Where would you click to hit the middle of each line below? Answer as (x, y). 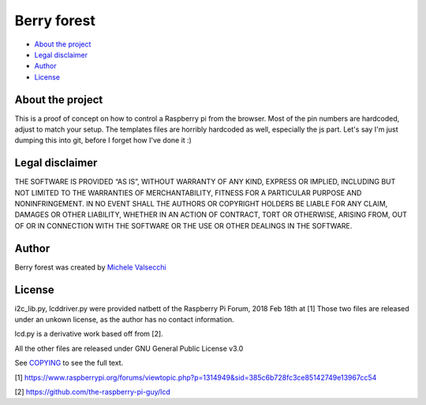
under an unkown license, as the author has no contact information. (124, 320)
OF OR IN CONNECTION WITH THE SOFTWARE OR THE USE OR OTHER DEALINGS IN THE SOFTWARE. (183, 225)
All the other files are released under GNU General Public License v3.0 (129, 348)
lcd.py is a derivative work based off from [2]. (89, 334)
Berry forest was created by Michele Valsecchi (90, 267)
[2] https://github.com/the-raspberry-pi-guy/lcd (93, 392)
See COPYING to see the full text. (69, 363)
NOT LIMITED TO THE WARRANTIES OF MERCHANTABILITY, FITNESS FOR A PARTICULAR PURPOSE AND (188, 192)
